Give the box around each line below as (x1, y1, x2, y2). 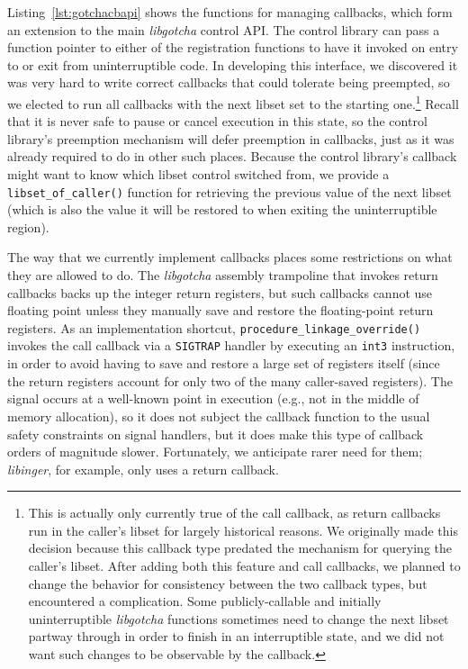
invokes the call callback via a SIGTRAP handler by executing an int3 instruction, (7, 336, 455, 355)
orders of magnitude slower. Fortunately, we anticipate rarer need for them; (7, 442, 423, 461)
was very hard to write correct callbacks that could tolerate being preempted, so (7, 73, 450, 92)
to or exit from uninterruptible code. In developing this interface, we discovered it (7, 55, 458, 74)
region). (7, 217, 49, 236)
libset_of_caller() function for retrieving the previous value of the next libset (7, 182, 452, 201)
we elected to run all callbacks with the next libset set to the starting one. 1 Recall (7, 91, 459, 113)
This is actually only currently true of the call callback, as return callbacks (28, 503, 441, 522)
